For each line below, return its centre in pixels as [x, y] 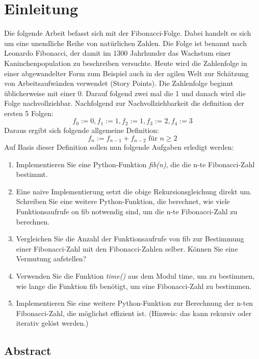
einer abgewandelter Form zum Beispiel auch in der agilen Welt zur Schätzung [126, 73]
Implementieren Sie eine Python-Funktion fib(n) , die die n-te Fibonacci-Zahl [135, 164]
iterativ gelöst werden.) [52, 323]
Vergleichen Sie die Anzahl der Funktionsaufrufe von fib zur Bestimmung [130, 239]
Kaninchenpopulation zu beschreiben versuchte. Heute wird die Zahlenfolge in [126, 63]
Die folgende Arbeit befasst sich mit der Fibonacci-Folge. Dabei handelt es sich [128, 33]
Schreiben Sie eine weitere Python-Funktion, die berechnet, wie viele [123, 201]
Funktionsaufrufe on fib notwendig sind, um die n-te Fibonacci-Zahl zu [127, 211]
